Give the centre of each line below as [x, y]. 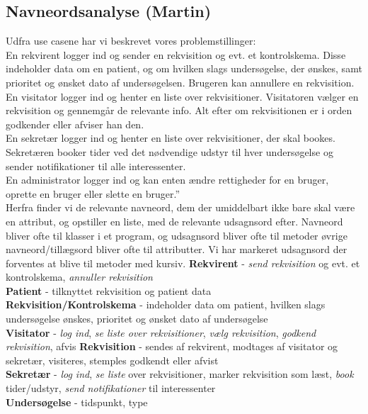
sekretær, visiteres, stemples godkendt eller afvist [112, 360]
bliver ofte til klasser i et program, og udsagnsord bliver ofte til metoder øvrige [177, 235]
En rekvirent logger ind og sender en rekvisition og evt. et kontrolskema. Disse [176, 54]
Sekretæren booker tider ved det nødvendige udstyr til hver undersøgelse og [169, 151]
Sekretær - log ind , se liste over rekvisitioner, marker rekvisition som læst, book [180, 374]
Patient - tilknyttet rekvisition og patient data [109, 290]
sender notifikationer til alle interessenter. [96, 166]
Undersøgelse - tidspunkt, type [77, 402]
